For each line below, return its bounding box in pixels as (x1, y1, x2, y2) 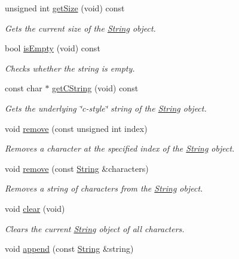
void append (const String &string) (5, 242, 134, 255)
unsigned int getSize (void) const (5, 2, 125, 14)
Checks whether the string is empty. (5, 61, 135, 74)
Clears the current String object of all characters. (5, 222, 185, 235)
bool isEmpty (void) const (5, 42, 100, 54)
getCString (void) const (52, 82, 139, 94)
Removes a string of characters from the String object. (5, 182, 203, 195)
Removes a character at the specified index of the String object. (5, 142, 235, 155)
